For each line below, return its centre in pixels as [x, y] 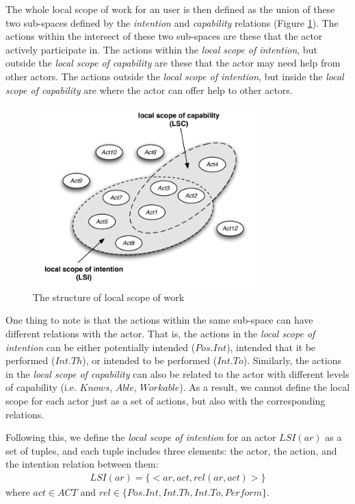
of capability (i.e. [41, 387]
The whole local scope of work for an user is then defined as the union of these [170, 9]
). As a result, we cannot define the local [265, 387]
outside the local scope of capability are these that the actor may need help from [173, 63]
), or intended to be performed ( [150, 360]
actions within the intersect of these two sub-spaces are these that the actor [164, 36]
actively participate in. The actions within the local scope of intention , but [161, 49]
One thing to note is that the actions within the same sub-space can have [159, 320]
